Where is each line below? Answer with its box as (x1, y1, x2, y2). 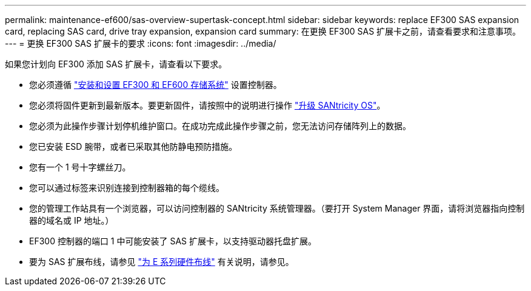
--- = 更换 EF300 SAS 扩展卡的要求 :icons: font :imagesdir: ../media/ (5, 38, 276, 48)
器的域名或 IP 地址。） (29, 215, 114, 226)
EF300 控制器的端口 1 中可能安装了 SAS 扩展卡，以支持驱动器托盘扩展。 (29, 236, 316, 246)
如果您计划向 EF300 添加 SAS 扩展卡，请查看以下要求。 (5, 59, 227, 69)
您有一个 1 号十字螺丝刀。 (29, 162, 131, 172)
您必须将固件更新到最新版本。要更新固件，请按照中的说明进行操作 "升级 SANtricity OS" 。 (29, 100, 386, 110)
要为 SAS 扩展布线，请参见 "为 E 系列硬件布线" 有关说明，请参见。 (29, 256, 294, 267)
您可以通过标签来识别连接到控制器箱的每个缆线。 (29, 182, 224, 193)
